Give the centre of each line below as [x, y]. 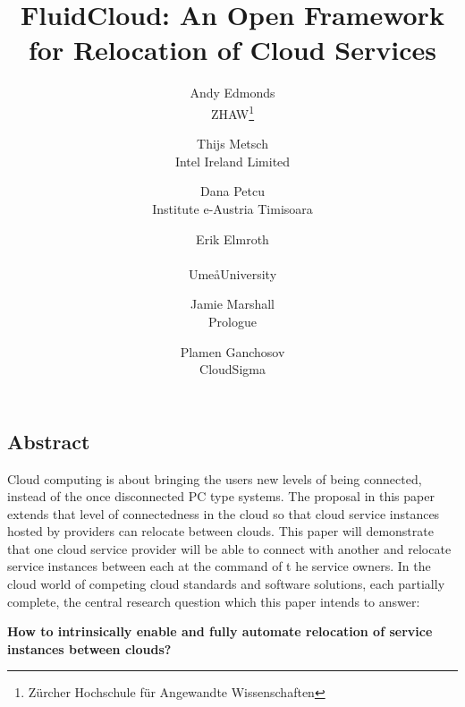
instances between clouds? [89, 648]
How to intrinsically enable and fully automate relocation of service [220, 631]
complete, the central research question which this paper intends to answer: [214, 601]
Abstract [49, 441]
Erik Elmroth [232, 239]
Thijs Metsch [232, 144]
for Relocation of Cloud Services [232, 50]
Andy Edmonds [232, 93]
